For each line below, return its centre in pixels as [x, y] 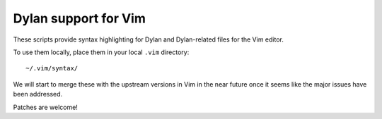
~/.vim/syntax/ [52, 68]
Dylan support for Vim [80, 18]
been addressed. [38, 94]
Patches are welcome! [45, 107]
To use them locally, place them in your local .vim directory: [101, 52]
